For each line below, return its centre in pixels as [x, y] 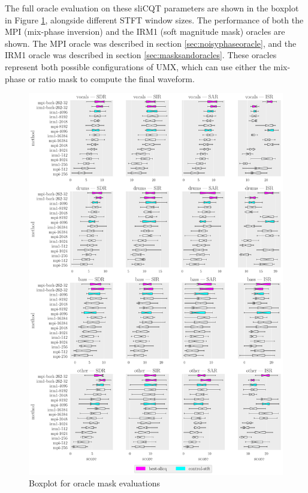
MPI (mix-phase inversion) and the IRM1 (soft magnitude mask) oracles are [145, 31]
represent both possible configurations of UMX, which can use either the [138, 66]
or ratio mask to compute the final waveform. [111, 78]
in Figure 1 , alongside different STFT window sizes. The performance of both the [154, 19]
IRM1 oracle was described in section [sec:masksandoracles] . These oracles [141, 55]
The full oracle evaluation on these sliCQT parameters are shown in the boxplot [152, 8]
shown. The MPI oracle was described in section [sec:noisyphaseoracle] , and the [151, 43]
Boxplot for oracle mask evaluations [94, 483]
